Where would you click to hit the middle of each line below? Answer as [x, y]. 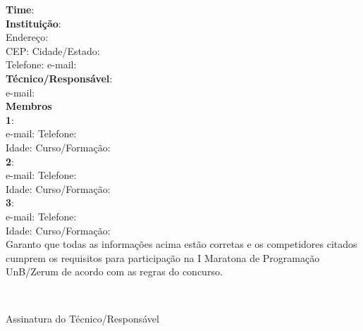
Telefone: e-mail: [41, 64]
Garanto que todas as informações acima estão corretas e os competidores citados [181, 244]
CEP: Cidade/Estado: [53, 50]
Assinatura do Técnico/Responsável [82, 319]
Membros [29, 106]
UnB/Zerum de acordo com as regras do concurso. [114, 271]
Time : [20, 9]
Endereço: [27, 37]
